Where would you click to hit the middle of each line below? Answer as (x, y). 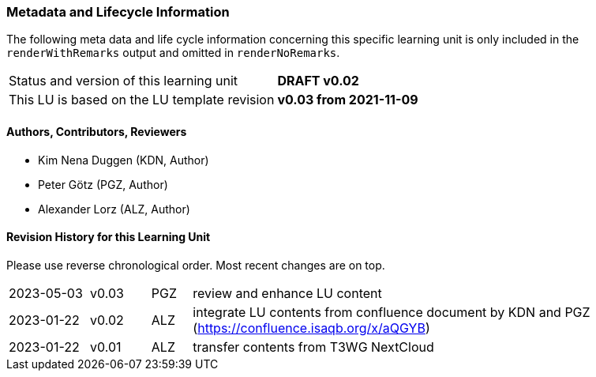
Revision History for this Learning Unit (109, 237)
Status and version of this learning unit (124, 81)
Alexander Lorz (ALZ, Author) (114, 209)
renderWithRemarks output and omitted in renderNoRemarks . (173, 53)
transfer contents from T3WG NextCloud (313, 347)
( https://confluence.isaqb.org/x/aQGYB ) (311, 328)
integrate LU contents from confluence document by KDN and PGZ (392, 312)
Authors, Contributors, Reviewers (97, 131)
